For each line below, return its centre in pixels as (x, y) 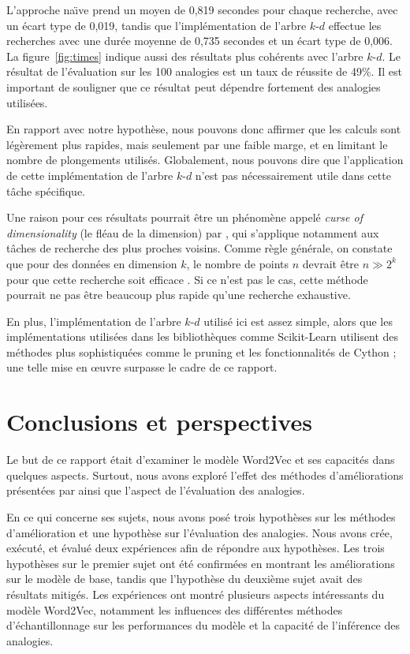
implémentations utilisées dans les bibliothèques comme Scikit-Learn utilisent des (203, 336)
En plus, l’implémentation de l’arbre (94, 321)
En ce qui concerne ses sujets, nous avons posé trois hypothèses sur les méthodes (201, 516)
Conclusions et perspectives (159, 422)
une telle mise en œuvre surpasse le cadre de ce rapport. (142, 367)
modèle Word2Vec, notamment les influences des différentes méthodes (175, 609)
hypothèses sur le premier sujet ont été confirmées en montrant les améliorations (201, 563)
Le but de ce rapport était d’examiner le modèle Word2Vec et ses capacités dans (201, 460)
